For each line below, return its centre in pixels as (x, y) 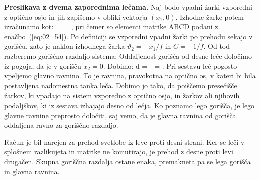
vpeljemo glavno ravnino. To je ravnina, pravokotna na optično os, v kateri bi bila (130, 76)
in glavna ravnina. (32, 171)
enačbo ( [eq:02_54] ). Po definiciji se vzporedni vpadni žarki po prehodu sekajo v (128, 36)
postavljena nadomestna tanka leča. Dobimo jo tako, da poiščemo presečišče (121, 85)
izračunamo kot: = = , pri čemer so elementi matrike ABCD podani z (111, 26)
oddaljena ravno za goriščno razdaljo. (61, 125)
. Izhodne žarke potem (210, 16)
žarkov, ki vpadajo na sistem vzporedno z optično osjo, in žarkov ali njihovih (122, 95)
